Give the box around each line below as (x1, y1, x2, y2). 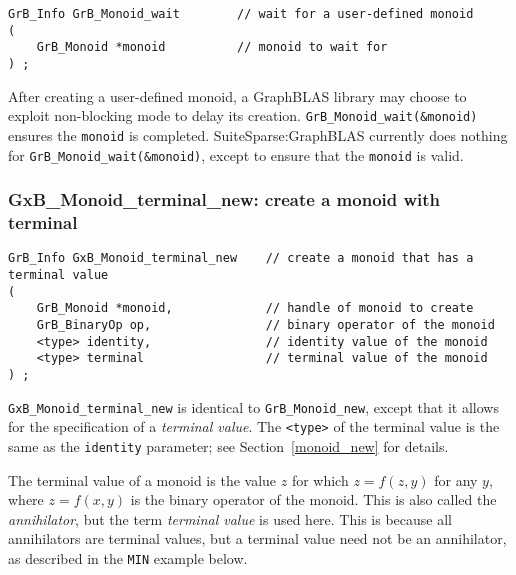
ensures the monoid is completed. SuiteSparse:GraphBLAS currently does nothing (8, 124, 508, 145)
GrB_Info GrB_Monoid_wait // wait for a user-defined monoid (8, 7, 474, 21)
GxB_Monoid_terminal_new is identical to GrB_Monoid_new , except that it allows (8, 396, 499, 417)
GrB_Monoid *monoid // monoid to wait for (36, 40, 388, 55)
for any (434, 469, 478, 490)
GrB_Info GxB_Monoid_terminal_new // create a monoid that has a (8, 251, 474, 266)
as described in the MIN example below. (8, 547, 248, 568)
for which (291, 469, 349, 490)
